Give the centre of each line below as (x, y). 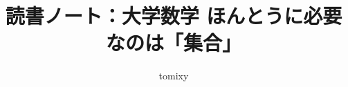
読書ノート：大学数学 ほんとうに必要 (174, 16)
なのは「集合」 (173, 42)
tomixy (174, 76)
